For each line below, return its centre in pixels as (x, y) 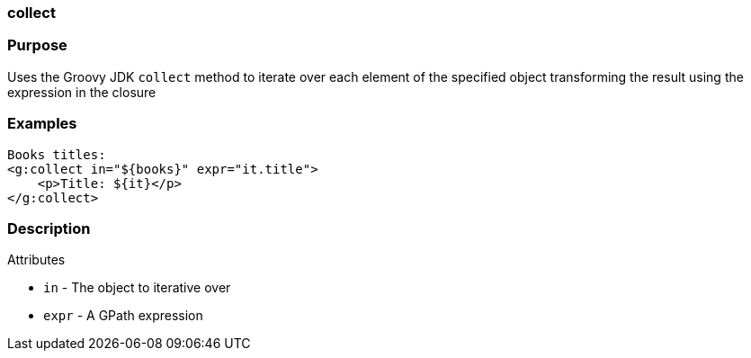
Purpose (37, 45)
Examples (42, 124)
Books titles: (57, 154)
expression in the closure (82, 92)
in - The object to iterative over (137, 288)
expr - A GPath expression (123, 316)
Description (49, 228)
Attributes (36, 260)
